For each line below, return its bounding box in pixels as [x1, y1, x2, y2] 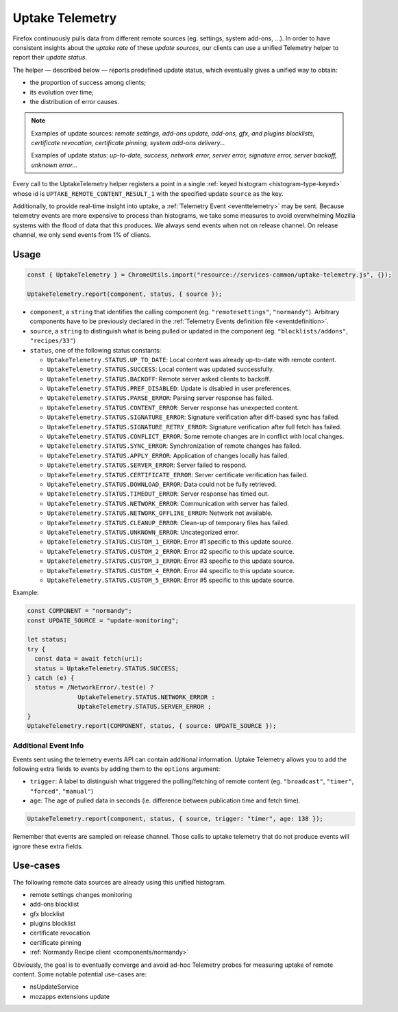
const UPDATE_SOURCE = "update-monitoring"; [27, 616, 179, 624]
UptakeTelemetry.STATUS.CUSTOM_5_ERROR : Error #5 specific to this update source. [47, 576, 295, 584]
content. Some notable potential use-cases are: [12, 970, 147, 978]
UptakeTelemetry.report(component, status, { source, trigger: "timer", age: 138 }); [27, 815, 323, 823]
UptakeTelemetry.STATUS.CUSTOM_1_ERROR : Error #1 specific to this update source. [47, 537, 294, 546]
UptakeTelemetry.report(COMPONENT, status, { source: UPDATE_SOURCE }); [27, 722, 277, 729]
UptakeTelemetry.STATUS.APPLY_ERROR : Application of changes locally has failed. [47, 451, 289, 459]
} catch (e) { [27, 674, 75, 681]
